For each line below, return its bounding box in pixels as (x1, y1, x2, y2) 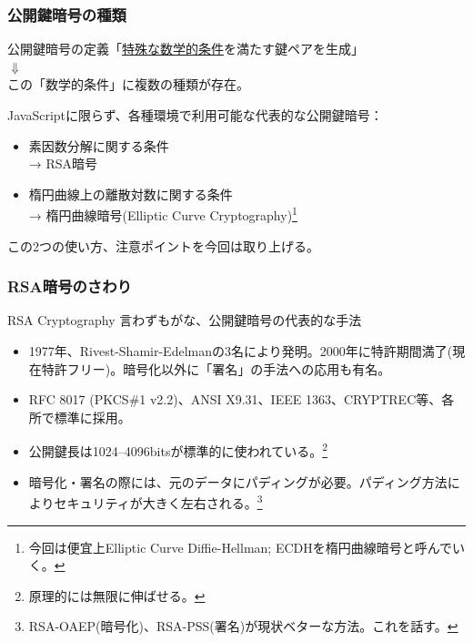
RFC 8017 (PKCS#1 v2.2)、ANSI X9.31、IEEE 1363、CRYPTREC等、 (28, 390, 442, 409)
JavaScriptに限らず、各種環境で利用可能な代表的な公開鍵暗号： (7, 106, 383, 124)
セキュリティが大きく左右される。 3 (54, 491, 263, 512)
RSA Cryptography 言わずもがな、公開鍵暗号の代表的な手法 (7, 311, 362, 330)
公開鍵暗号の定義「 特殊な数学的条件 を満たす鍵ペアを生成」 (7, 39, 364, 58)
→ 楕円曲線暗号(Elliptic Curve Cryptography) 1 (28, 203, 297, 225)
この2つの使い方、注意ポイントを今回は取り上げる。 (7, 236, 319, 255)
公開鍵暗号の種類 (7, 3, 126, 25)
